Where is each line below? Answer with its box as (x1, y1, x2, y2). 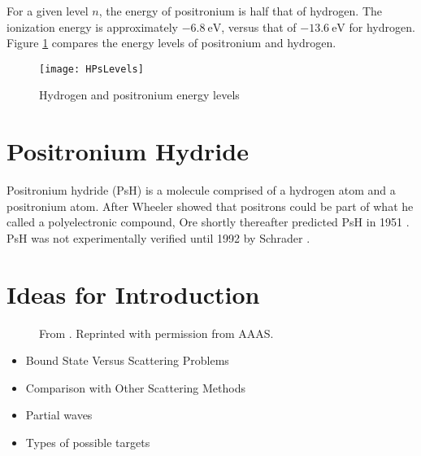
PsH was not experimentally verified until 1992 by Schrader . (7, 229, 310, 246)
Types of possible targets (25, 434, 150, 451)
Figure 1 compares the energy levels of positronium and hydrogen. (7, 34, 336, 51)
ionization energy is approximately (7, 18, 178, 35)
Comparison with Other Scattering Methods (25, 379, 245, 396)
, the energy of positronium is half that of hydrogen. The (98, 2, 383, 19)
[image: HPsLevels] (39, 63, 144, 75)
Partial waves (25, 406, 93, 423)
